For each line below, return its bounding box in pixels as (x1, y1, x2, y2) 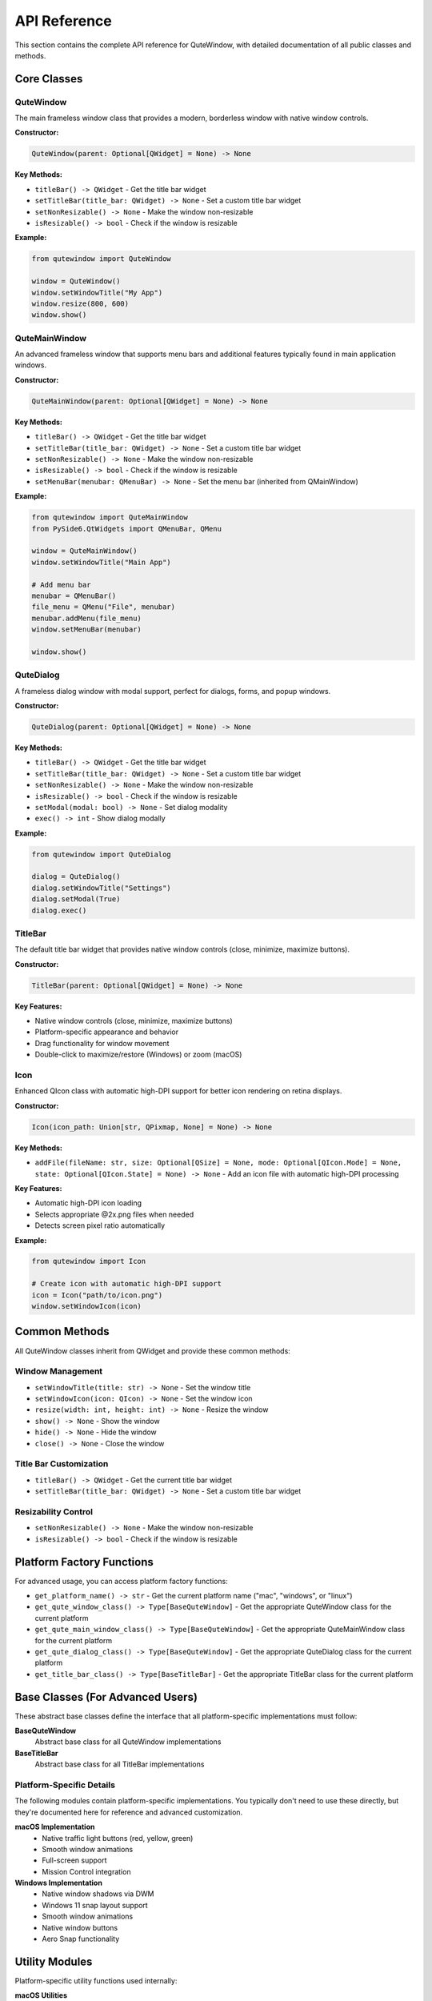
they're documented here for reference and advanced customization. (14, 1807, 243, 1817)
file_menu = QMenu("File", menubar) (31, 603, 176, 612)
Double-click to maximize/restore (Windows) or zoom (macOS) (34, 1049, 242, 1060)
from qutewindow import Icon (31, 1257, 146, 1266)
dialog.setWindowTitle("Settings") (31, 883, 171, 892)
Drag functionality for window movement (34, 1038, 170, 1048)
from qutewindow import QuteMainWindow (31, 513, 188, 522)
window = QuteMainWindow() (31, 547, 138, 555)
